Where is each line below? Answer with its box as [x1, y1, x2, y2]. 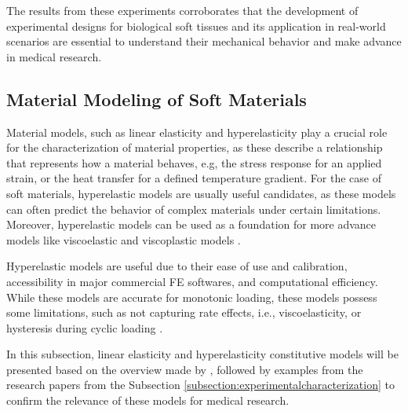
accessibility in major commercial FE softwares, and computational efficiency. [6, 273, 378, 289]
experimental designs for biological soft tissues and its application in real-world [6, 17, 386, 34]
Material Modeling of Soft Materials [6, 86, 307, 111]
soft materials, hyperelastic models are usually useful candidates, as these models [6, 185, 396, 201]
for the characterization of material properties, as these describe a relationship [6, 139, 383, 156]
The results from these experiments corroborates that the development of [6, 2, 359, 18]
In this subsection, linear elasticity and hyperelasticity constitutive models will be [6, 346, 399, 362]
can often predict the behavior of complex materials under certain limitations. [6, 200, 381, 217]
